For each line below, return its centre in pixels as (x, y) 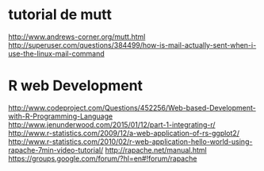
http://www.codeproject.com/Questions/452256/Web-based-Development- (132, 107)
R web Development (76, 86)
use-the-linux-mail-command (56, 53)
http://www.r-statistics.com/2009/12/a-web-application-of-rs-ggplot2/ (124, 133)
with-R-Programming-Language (61, 116)
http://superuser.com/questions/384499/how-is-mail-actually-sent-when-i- (132, 45)
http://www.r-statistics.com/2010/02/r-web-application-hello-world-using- (130, 142)
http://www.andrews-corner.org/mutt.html (77, 37)
